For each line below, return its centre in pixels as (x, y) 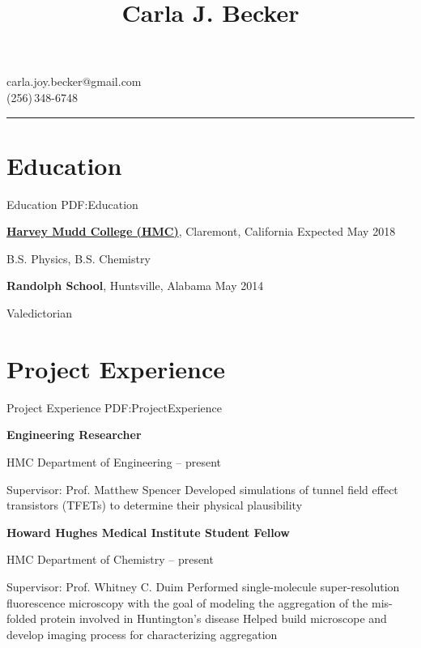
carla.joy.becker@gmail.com (74, 81)
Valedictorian (39, 313)
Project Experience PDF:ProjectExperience (115, 407)
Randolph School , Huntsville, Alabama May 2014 (135, 286)
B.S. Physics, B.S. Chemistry (79, 258)
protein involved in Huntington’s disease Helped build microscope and (213, 618)
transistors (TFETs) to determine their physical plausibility (155, 505)
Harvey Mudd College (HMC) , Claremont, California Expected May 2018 (201, 231)
